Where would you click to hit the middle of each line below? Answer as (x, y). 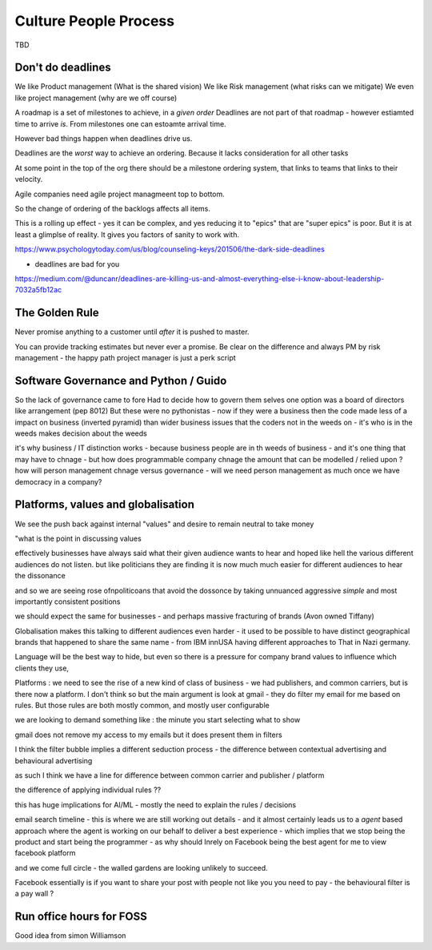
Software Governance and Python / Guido (121, 380)
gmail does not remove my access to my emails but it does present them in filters (149, 735)
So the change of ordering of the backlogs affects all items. (113, 208)
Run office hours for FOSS (81, 917)
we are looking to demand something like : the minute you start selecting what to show (158, 720)
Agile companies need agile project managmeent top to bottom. (120, 194)
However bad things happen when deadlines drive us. (104, 139)
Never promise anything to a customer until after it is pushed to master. (132, 332)
